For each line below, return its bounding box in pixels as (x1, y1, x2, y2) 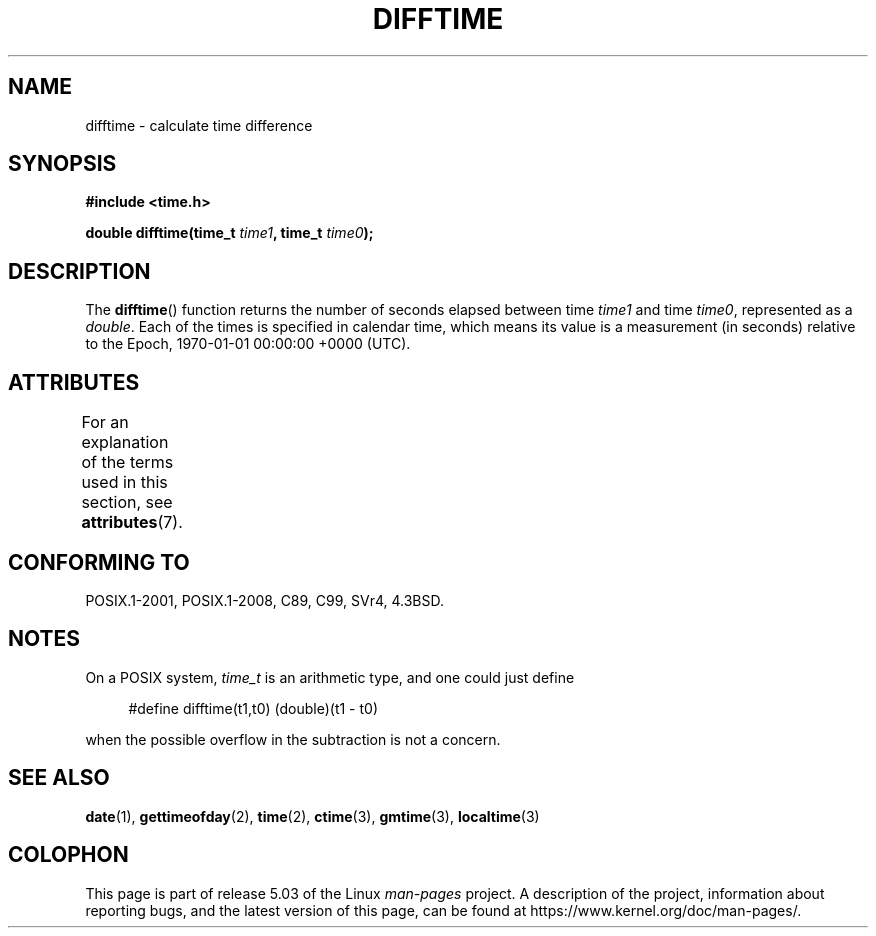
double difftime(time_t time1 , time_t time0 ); (85, 224, 374, 242)
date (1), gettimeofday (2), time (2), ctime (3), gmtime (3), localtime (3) (85, 807, 540, 825)
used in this (81, 472, 168, 493)
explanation (81, 432, 169, 453)
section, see (81, 492, 173, 513)
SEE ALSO (8, 765, 110, 791)
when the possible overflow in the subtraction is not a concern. (85, 730, 501, 748)
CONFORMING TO (8, 549, 190, 575)
